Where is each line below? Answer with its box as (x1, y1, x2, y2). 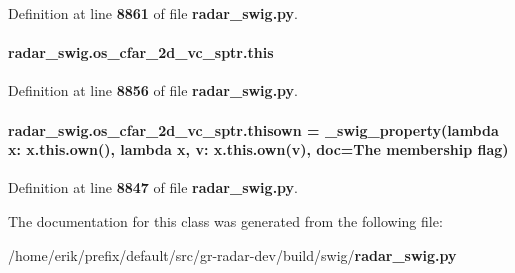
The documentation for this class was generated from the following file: (8, 210, 443, 231)
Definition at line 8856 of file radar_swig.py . (8, 80, 299, 101)
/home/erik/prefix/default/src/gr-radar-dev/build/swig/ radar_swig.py (8, 244, 457, 265)
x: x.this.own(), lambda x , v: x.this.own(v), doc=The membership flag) (8, 139, 509, 160)
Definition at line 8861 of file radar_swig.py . (8, 3, 299, 23)
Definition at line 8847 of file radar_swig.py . (8, 177, 299, 198)
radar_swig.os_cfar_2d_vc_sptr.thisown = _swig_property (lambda (8, 119, 499, 140)
